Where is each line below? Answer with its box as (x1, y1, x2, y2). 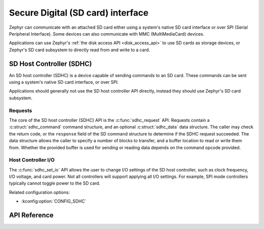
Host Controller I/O (9, 156, 55, 163)
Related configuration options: (9, 189, 70, 195)
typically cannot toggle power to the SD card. (9, 180, 100, 186)
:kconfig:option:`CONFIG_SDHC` (21, 198, 87, 204)
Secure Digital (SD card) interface (9, 7, 149, 18)
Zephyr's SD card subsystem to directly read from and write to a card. (9, 47, 150, 53)
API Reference (9, 211, 54, 219)
